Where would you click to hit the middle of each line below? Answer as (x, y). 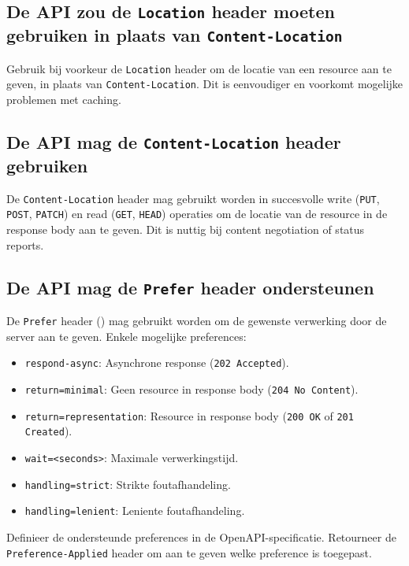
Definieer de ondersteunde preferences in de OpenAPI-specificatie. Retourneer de (201, 536)
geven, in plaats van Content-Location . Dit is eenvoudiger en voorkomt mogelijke (205, 84)
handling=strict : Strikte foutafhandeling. (128, 484)
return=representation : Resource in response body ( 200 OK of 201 (189, 415)
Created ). (48, 431)
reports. (25, 244)
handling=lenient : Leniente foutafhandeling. (135, 511)
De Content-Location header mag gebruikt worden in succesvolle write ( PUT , (193, 198)
